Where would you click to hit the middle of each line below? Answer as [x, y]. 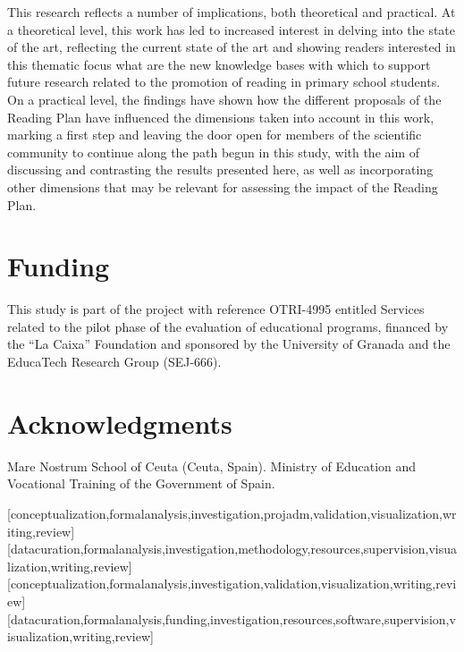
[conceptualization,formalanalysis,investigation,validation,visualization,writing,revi [232, 584]
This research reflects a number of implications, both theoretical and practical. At [232, 12]
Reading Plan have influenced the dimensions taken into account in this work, [221, 117]
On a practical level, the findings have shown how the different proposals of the [224, 99]
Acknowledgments [120, 423]
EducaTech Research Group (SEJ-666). [114, 362]
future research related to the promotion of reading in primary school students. [224, 82]
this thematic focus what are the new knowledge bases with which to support [219, 64]
